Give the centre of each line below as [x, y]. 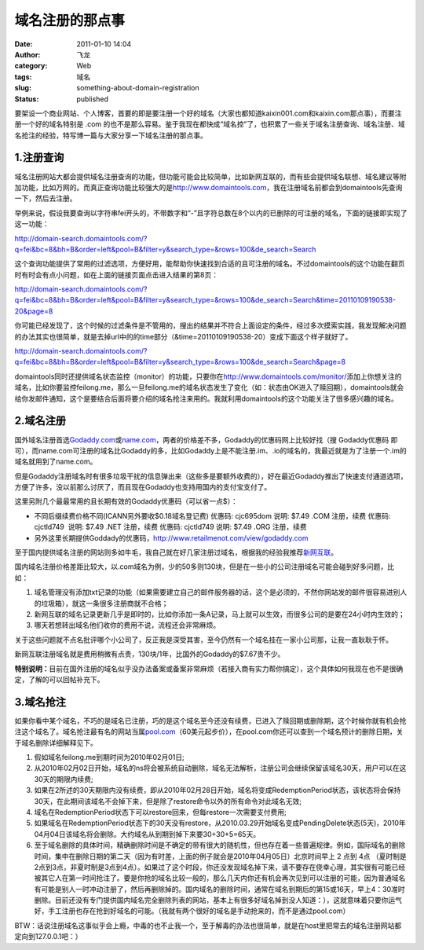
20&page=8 [34, 311]
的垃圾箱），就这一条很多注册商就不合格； [101, 603]
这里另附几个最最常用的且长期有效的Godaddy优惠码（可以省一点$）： [126, 501]
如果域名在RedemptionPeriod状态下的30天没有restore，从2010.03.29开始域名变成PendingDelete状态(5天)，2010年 [220, 823]
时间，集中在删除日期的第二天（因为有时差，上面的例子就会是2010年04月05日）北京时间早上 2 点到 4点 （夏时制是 [221, 856]
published [93, 99]
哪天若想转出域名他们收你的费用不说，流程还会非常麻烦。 [127, 625]
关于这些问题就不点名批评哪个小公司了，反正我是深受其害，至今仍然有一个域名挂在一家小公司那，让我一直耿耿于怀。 [203, 640]
